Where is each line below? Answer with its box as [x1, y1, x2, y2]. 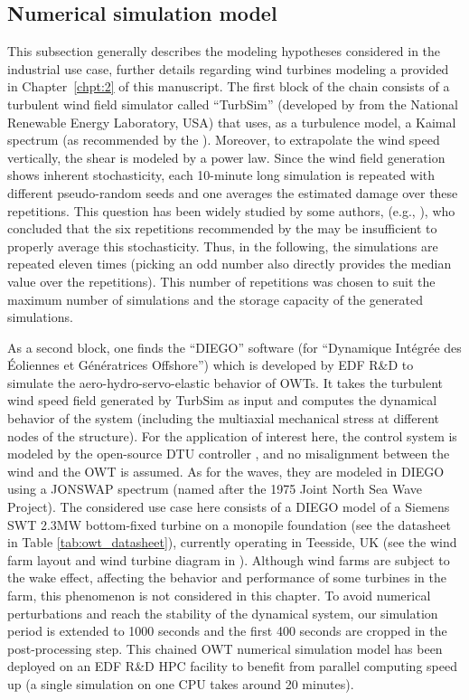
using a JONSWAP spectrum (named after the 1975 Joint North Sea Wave [7, 479, 422, 498]
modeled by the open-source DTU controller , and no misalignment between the [7, 444, 450, 463]
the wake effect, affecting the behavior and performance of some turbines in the [7, 568, 446, 587]
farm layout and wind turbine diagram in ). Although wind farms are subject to [7, 550, 450, 569]
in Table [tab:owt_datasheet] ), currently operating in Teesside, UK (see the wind [7, 533, 457, 552]
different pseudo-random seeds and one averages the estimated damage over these [7, 183, 458, 202]
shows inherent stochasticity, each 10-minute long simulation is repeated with [7, 166, 436, 184]
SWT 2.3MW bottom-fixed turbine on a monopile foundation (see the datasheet [7, 515, 452, 534]
